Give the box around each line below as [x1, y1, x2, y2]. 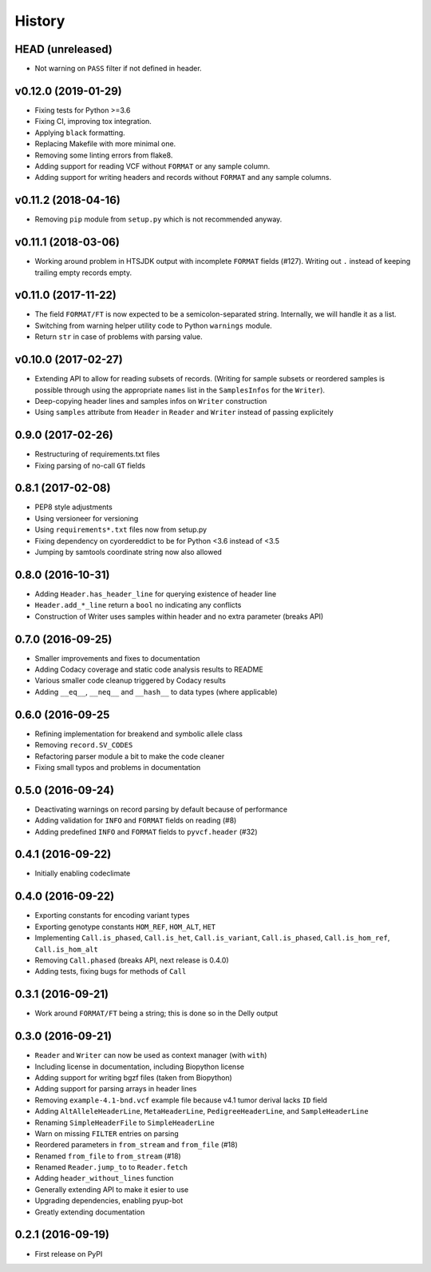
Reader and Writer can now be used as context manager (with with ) [34, 1051, 267, 1060]
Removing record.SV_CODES [34, 740, 133, 750]
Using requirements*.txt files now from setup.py [34, 524, 208, 535]
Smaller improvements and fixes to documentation [34, 653, 200, 663]
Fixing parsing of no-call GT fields [34, 461, 146, 470]
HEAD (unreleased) [14, 42, 113, 56]
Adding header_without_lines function [34, 1174, 174, 1183]
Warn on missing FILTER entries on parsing [34, 1128, 179, 1138]
